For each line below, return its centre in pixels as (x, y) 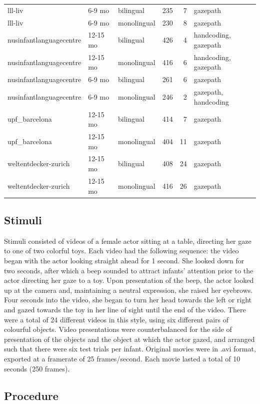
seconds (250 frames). (37, 368)
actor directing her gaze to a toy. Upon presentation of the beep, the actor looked (129, 280)
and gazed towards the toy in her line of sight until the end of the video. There (125, 309)
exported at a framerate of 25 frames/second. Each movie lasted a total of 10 (122, 358)
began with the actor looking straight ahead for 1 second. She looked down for (124, 260)
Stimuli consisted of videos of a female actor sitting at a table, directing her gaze (128, 241)
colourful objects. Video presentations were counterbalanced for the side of (118, 329)
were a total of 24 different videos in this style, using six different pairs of (116, 319)
